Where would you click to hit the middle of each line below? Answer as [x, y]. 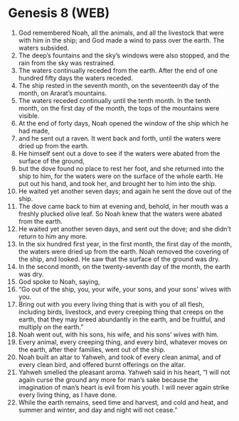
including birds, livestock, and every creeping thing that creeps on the [121, 312]
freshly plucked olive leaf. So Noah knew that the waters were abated [120, 214]
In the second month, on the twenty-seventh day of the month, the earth [124, 266]
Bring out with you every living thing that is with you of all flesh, [111, 304]
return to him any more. [53, 236]
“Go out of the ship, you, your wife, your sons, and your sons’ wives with [125, 289]
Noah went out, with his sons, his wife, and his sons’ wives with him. [118, 334]
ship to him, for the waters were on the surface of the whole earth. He [121, 176]
